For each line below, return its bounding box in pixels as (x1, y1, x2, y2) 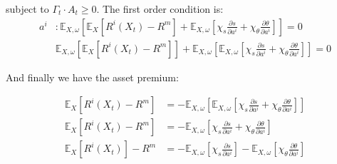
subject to (6, 1, 49, 16)
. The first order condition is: (96, 1, 224, 16)
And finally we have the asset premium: (6, 69, 179, 84)
